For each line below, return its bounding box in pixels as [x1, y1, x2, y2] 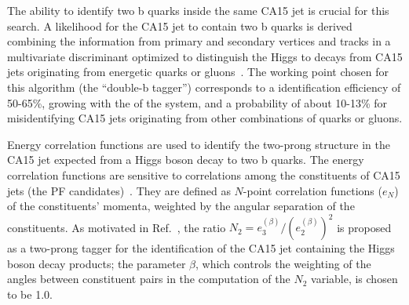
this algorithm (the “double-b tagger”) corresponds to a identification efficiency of [7, 78, 401, 95]
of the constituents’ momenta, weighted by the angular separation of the [7, 198, 355, 214]
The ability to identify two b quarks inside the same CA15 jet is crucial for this [7, 2, 389, 18]
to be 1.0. [7, 286, 53, 302]
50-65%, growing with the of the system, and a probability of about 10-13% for [7, 94, 388, 111]
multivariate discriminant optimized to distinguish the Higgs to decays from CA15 [7, 48, 403, 64]
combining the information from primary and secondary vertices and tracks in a [7, 33, 391, 49]
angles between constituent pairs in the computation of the [7, 271, 290, 287]
